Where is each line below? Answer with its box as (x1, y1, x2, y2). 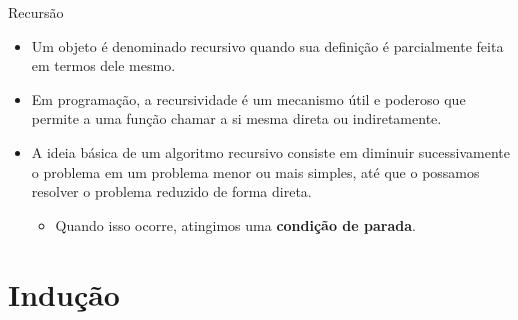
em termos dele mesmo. (31, 55, 176, 76)
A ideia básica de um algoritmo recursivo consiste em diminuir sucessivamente (31, 141, 510, 162)
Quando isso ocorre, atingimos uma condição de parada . (55, 214, 416, 235)
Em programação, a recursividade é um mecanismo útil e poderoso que (31, 88, 466, 109)
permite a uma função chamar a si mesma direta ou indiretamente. (31, 108, 442, 129)
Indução (8, 273, 120, 314)
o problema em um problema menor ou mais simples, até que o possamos (31, 161, 480, 182)
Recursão (8, 2, 64, 22)
